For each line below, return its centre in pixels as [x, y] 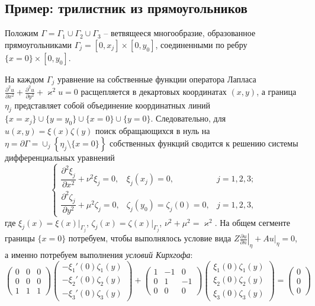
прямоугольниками [38, 44]
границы [20, 238]
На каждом [25, 79]
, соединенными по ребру [201, 44]
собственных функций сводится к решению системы [204, 143]
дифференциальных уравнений [60, 157]
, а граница [277, 92]
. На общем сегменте [252, 222]
